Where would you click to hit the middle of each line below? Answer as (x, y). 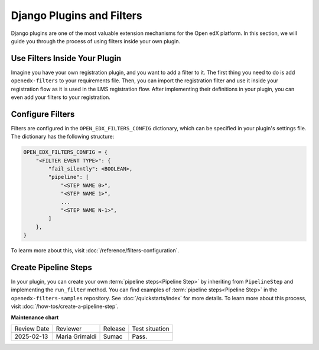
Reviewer (69, 329)
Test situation (151, 329)
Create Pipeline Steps (52, 267)
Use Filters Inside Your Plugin (66, 58)
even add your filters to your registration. (61, 97)
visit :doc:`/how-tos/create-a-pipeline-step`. (65, 306)
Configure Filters (43, 114)
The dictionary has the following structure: (63, 137)
